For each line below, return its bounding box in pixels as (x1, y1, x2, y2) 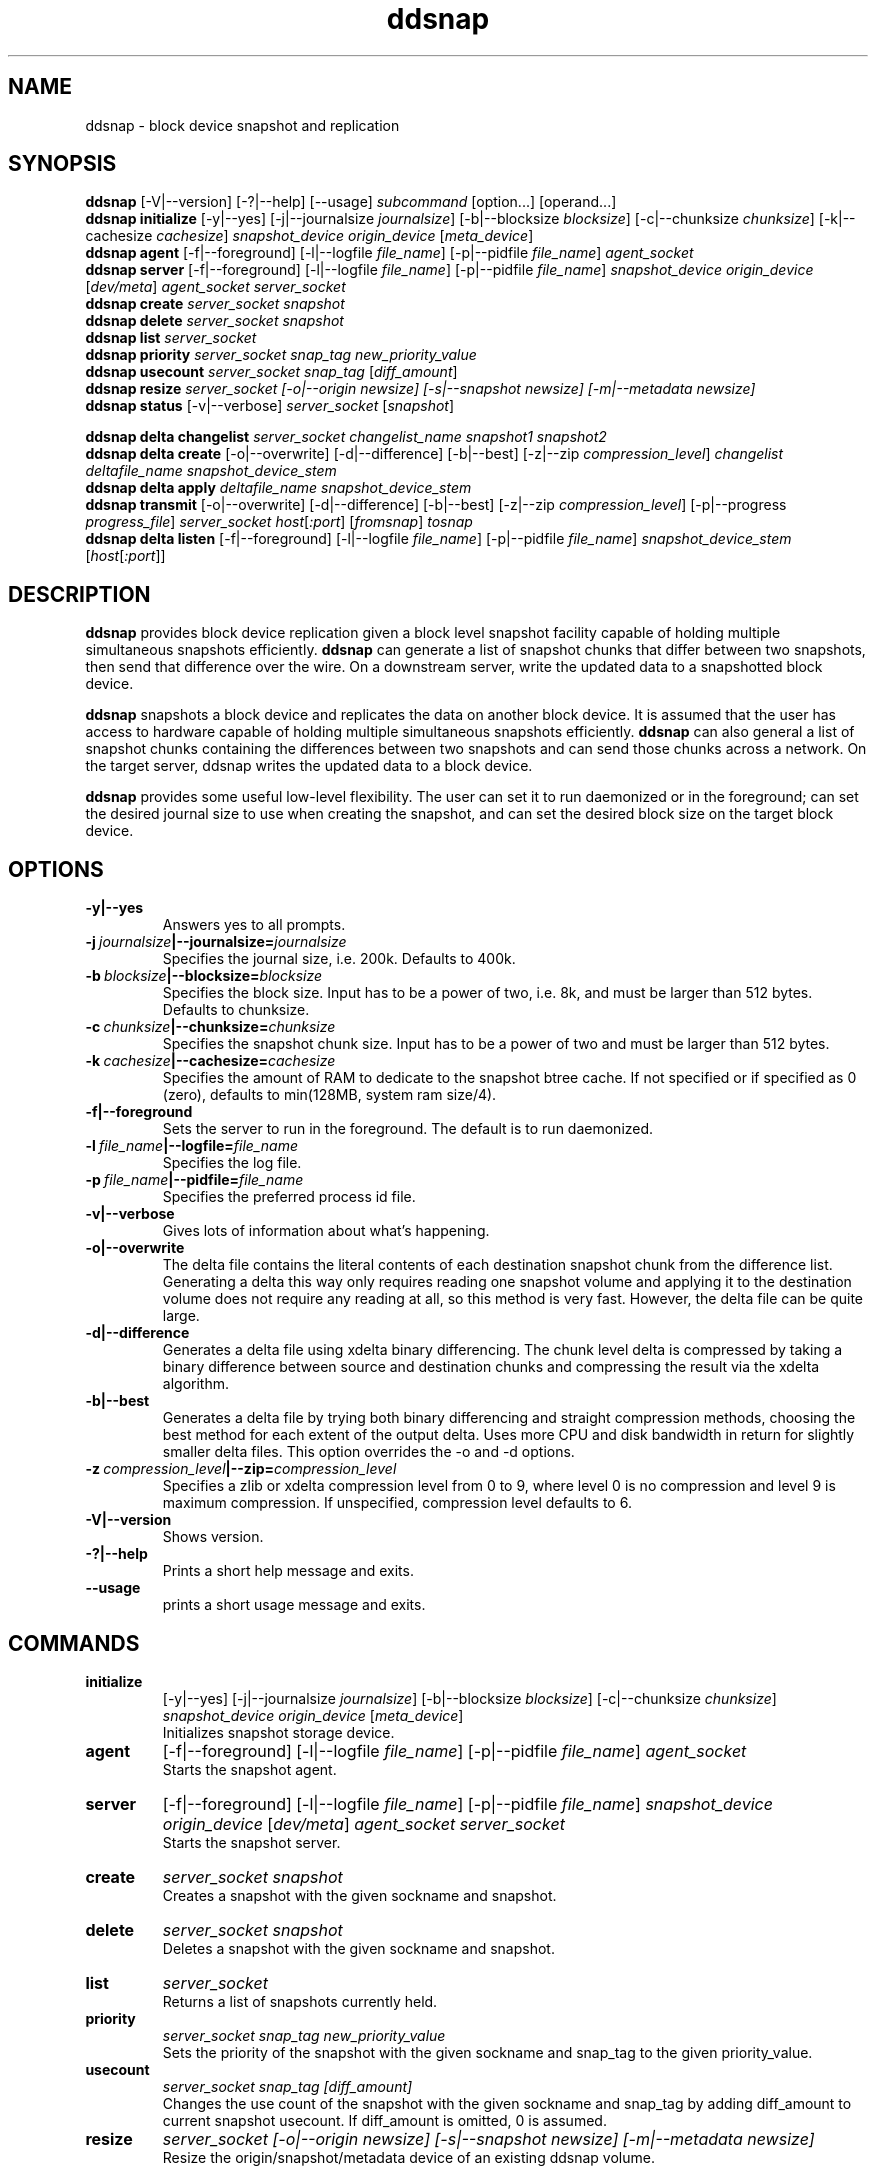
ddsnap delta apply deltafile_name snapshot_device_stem (85, 479, 472, 497)
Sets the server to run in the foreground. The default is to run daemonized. (162, 1120, 654, 1138)
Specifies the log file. (162, 1154, 302, 1172)
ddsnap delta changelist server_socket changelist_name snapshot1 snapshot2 (85, 428, 607, 446)
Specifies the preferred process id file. (162, 1188, 416, 1206)
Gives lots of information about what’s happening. (162, 1222, 490, 1240)
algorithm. (162, 1375, 229, 1393)
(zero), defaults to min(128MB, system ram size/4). (162, 1086, 497, 1104)
